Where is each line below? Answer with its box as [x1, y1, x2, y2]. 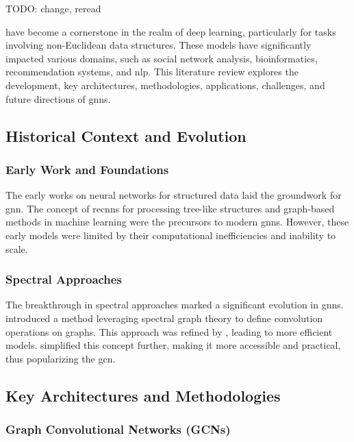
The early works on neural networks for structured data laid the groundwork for [5, 188, 342, 202]
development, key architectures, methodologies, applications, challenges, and [5, 77, 325, 92]
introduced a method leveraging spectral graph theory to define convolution [5, 310, 323, 325]
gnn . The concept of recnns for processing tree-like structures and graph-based [5, 201, 335, 215]
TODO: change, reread [5, 1, 101, 15]
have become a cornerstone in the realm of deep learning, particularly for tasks [5, 24, 336, 38]
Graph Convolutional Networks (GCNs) [5, 421, 231, 438]
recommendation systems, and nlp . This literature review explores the [5, 64, 299, 79]
